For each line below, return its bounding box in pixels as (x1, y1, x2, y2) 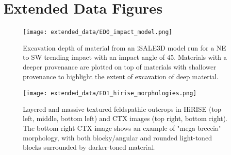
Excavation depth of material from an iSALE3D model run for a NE (23, 42, 226, 52)
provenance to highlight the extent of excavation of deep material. (23, 71, 219, 81)
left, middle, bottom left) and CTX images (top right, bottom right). (23, 113, 228, 123)
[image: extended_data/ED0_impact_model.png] (23, 29, 172, 36)
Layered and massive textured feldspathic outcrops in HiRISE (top (23, 103, 221, 114)
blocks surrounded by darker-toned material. (23, 142, 155, 152)
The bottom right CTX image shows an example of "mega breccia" (23, 123, 221, 133)
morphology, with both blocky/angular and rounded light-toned (23, 132, 212, 142)
